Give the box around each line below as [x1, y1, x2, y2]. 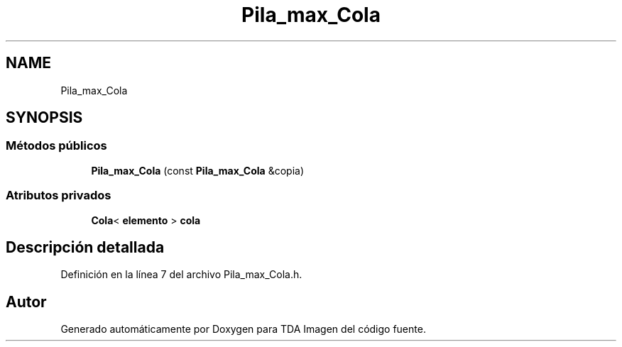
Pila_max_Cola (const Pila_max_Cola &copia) [91, 164, 305, 177]
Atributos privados [6, 188, 111, 203]
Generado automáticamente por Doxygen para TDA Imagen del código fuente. [60, 323, 426, 336]
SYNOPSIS [6, 109, 83, 127]
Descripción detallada [6, 238, 165, 256]
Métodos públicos [6, 138, 107, 153]
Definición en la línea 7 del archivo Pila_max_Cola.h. [60, 268, 302, 281]
